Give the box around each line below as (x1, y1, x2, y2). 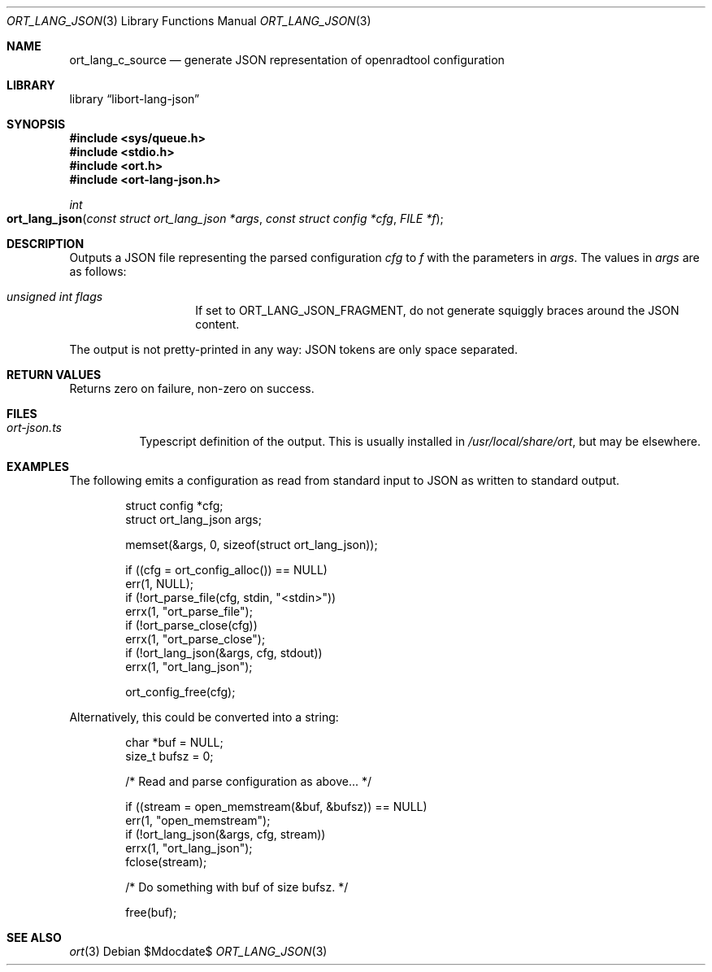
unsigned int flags (7, 290, 103, 303)
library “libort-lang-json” (69, 92, 200, 106)
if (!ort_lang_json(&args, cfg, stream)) (125, 827, 326, 841)
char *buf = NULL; (125, 735, 224, 749)
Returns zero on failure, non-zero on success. (69, 381, 315, 395)
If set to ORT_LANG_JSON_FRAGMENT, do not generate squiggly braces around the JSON (195, 303, 679, 317)
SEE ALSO (7, 931, 62, 944)
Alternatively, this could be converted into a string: (69, 710, 339, 724)
